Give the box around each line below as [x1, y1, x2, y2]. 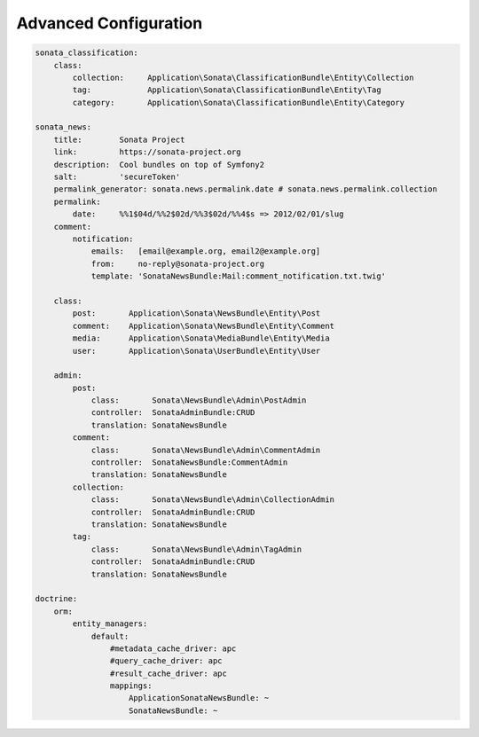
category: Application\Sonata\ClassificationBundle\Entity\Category [72, 98, 405, 107]
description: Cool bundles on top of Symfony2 [53, 160, 265, 169]
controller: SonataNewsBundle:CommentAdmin [90, 458, 288, 467]
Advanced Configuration [16, 13, 203, 33]
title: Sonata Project [53, 134, 185, 145]
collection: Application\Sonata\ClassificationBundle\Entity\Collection [72, 72, 414, 82]
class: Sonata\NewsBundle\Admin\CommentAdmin [90, 444, 321, 455]
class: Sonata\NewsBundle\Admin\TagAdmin [90, 544, 302, 554]
